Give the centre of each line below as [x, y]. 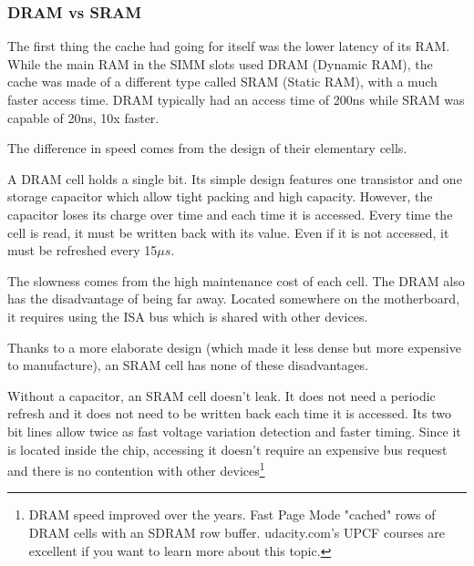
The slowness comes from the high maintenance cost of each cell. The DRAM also [236, 280]
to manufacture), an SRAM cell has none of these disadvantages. [188, 365]
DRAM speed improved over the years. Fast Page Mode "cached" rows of [232, 515]
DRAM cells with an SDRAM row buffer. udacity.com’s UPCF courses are [237, 532]
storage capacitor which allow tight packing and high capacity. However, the [220, 196]
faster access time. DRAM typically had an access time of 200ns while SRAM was [236, 99]
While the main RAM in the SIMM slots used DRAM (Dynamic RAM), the [220, 63]
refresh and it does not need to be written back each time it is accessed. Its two [229, 413]
